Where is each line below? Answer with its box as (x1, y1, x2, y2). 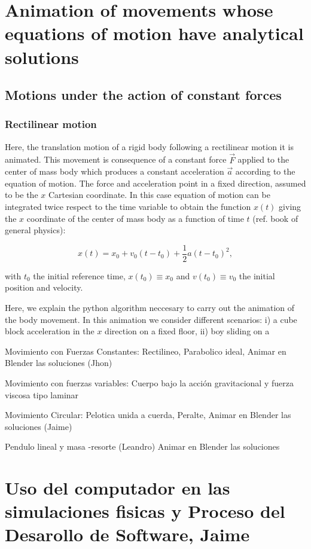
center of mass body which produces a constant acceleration (5, 165, 224, 178)
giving (279, 200, 301, 212)
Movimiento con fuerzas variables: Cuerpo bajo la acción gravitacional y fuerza (5, 376, 294, 389)
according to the (235, 165, 295, 178)
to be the (5, 188, 38, 201)
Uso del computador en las (5, 475, 230, 500)
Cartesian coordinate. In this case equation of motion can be (48, 188, 270, 201)
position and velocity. (5, 281, 83, 294)
